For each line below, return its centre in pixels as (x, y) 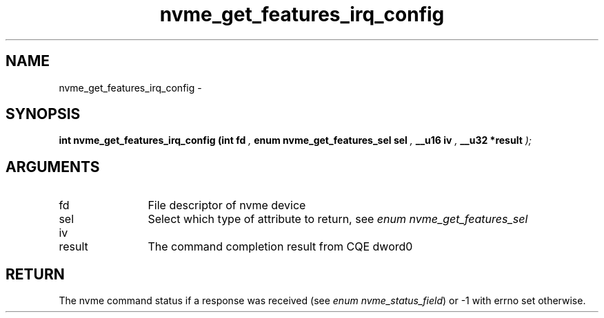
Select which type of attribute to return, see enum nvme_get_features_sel (338, 219)
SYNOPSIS (43, 114)
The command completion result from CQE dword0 (280, 247)
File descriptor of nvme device (227, 205)
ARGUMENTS (53, 167)
